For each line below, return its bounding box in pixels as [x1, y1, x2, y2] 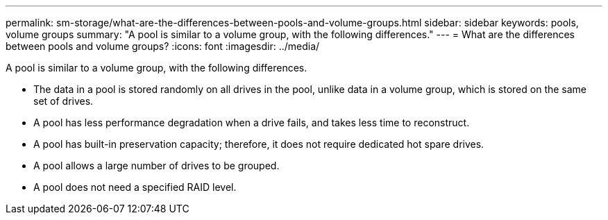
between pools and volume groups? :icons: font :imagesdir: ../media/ [6, 40, 320, 52]
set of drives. [33, 95, 94, 107]
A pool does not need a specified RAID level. [33, 181, 237, 193]
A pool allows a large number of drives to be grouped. [33, 160, 280, 171]
